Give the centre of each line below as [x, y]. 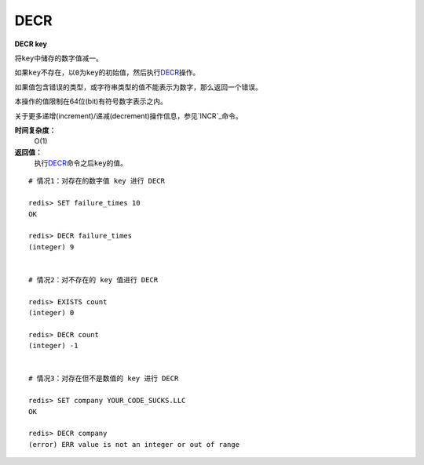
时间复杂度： [35, 130]
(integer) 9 [51, 247]
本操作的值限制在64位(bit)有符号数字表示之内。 [91, 101]
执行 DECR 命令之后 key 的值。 [81, 163]
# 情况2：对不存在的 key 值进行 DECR [93, 280]
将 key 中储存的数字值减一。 [59, 58]
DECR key [31, 44]
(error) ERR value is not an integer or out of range [134, 444]
